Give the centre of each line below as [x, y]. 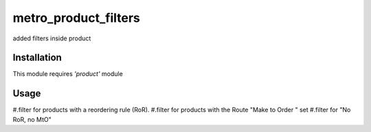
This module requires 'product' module [68, 74]
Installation [37, 58]
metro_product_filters [77, 18]
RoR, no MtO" [32, 119]
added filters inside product [52, 38]
